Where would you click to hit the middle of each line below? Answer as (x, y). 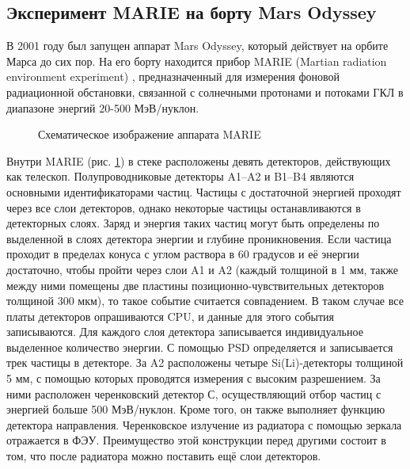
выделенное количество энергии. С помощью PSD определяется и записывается (200, 347)
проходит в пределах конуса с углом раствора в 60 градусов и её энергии (183, 254)
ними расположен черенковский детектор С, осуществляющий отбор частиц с (194, 393)
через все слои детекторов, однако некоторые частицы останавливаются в (184, 207)
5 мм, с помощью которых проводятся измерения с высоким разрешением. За (194, 378)
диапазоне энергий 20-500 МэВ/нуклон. (103, 107)
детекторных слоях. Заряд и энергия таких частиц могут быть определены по (193, 223)
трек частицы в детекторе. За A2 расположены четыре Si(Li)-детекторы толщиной (205, 362)
